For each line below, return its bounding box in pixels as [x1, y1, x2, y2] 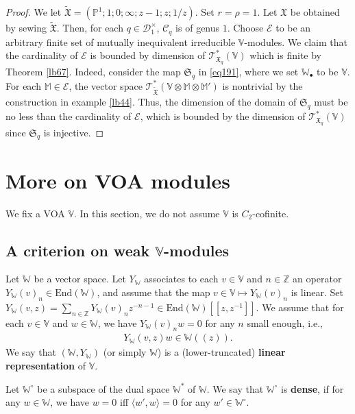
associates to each [144, 271, 219, 286]
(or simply [103, 345, 147, 359]
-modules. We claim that [244, 34, 347, 49]
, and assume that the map [97, 284, 210, 299]
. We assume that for [256, 300, 344, 314]
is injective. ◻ [43, 125, 104, 139]
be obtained [290, 5, 340, 19]
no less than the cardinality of [5, 109, 132, 123]
